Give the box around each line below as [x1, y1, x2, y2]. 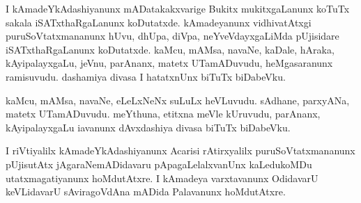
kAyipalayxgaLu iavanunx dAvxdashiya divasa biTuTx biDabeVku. [6, 120, 291, 134]
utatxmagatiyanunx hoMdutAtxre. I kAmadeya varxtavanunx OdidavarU [6, 170, 318, 185]
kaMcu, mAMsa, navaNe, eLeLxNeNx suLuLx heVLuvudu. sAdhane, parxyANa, [6, 92, 350, 107]
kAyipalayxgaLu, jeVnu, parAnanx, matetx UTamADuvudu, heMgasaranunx [6, 56, 333, 70]
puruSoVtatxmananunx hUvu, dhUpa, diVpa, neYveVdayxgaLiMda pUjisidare [6, 29, 339, 43]
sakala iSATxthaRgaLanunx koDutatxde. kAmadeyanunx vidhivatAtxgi [6, 15, 312, 29]
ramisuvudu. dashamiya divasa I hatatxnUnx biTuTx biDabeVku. [6, 69, 286, 83]
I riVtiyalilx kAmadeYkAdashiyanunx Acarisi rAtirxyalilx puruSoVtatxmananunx [6, 143, 355, 158]
